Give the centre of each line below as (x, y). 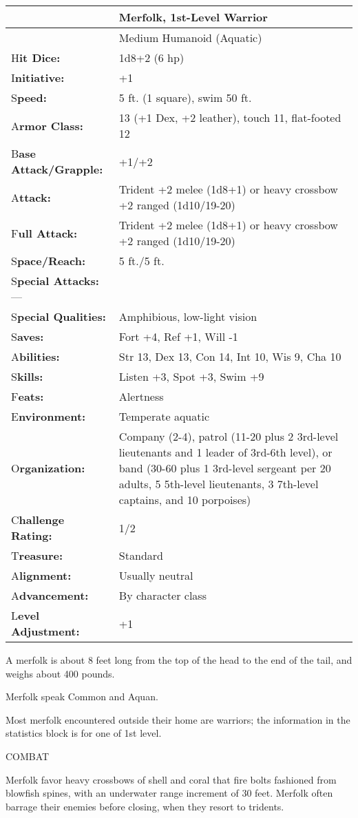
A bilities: (35, 356)
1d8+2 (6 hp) (151, 57)
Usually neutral (156, 575)
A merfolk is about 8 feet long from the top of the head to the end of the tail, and (179, 660)
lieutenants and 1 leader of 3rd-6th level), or (225, 452)
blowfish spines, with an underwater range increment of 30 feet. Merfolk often (169, 793)
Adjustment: (45, 631)
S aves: (28, 336)
